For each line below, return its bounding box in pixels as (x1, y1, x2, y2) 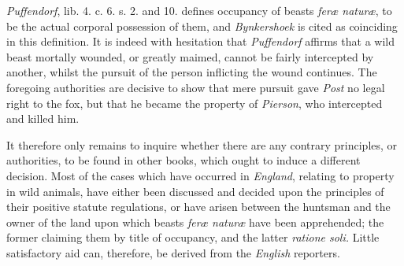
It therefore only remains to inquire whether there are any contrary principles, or (6, 136, 398, 153)
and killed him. (6, 110, 80, 127)
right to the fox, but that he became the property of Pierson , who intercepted (6, 94, 383, 111)
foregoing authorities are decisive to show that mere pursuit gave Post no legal (6, 79, 385, 95)
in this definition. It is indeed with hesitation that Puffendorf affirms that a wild (6, 33, 395, 50)
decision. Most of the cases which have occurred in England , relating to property (6, 167, 395, 183)
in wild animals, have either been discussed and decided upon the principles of (6, 183, 384, 199)
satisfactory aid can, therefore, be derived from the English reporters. (6, 244, 340, 260)
